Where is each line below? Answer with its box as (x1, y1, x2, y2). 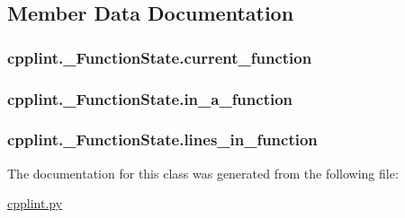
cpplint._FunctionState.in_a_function (7, 87, 293, 109)
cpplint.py (7, 194, 63, 213)
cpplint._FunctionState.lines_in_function (7, 128, 318, 151)
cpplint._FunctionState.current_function (7, 46, 312, 68)
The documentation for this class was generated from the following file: (7, 163, 399, 182)
